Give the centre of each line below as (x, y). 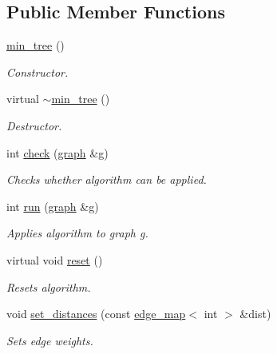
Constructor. (38, 72)
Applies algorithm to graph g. (77, 233)
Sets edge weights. (50, 340)
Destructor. (34, 125)
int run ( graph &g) (53, 206)
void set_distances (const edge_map (96, 314)
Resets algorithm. (49, 286)
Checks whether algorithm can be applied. (107, 179)
